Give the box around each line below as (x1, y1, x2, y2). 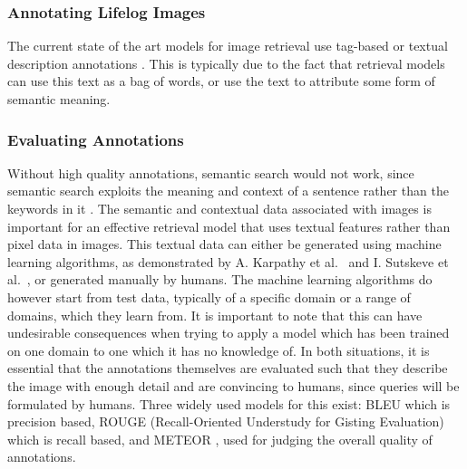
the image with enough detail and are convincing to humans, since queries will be (7, 376, 460, 395)
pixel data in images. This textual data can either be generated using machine (7, 234, 442, 254)
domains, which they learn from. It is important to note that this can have (7, 305, 423, 324)
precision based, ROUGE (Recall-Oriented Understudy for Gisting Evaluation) (7, 412, 444, 431)
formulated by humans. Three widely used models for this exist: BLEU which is (7, 394, 451, 413)
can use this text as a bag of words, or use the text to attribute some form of (7, 72, 435, 91)
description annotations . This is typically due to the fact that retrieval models (7, 53, 445, 72)
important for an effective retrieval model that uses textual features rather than (7, 216, 451, 235)
